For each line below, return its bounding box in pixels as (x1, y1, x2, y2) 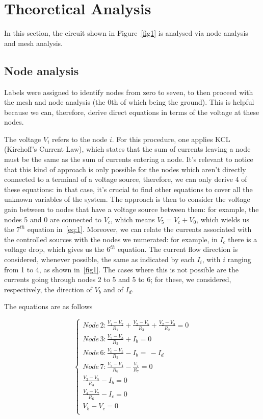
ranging (227, 254, 251, 265)
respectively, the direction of (4, 284, 92, 294)
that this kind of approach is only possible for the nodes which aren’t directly (4, 164, 246, 174)
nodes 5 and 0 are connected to (4, 214, 102, 224)
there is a (228, 234, 257, 244)
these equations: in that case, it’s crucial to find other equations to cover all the (4, 183, 253, 194)
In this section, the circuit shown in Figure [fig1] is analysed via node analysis (4, 28, 248, 38)
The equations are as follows (4, 301, 93, 312)
